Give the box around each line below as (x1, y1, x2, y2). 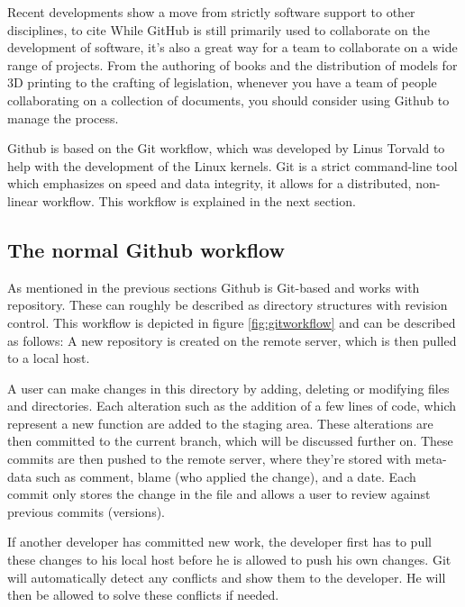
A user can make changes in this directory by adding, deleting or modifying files (7, 378, 450, 397)
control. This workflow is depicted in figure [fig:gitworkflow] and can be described (7, 313, 456, 331)
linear (7, 191, 39, 210)
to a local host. (7, 349, 90, 367)
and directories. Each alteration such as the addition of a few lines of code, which (7, 396, 457, 415)
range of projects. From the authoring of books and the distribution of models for (7, 55, 458, 74)
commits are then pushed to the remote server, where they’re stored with (7, 449, 412, 468)
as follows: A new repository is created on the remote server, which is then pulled (7, 331, 457, 349)
